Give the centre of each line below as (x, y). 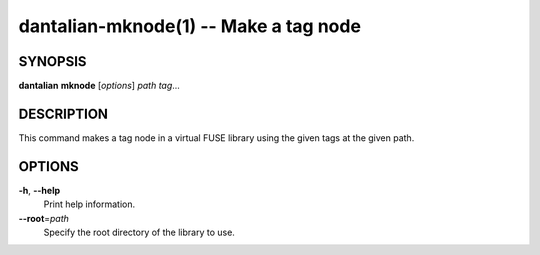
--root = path (44, 218)
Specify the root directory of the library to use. (139, 232)
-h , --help (39, 190)
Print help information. (89, 204)
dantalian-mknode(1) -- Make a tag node (190, 26)
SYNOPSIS (52, 61)
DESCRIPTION (63, 113)
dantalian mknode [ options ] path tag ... (99, 86)
